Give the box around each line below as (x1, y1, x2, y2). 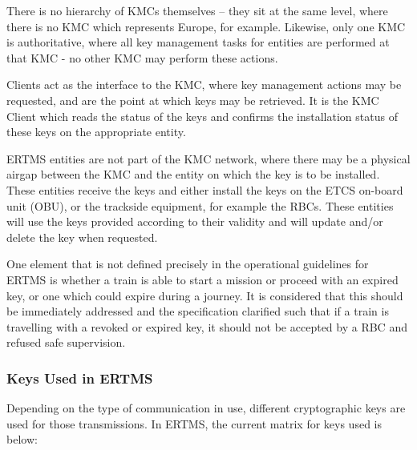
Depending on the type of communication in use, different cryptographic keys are (6, 400, 406, 416)
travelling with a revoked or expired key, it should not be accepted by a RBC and (6, 318, 407, 335)
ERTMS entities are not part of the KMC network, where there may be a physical (6, 150, 411, 167)
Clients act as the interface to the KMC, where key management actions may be (6, 76, 402, 93)
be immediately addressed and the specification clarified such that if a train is (6, 303, 389, 319)
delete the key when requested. (6, 228, 158, 245)
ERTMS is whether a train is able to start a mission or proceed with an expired (6, 271, 399, 287)
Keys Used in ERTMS (6, 368, 153, 388)
